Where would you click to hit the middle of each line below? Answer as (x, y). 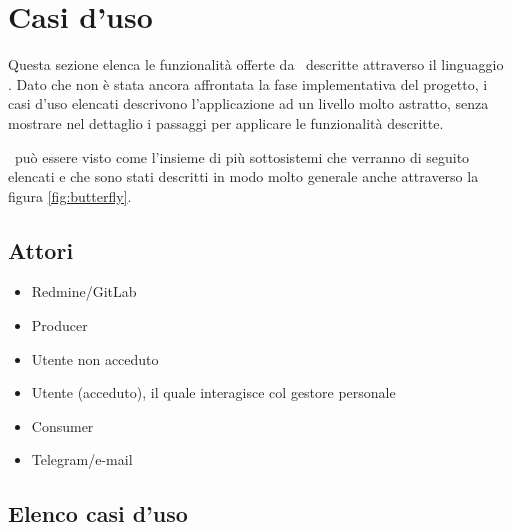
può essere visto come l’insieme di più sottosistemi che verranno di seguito (242, 156)
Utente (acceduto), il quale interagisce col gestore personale (213, 392)
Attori (41, 249)
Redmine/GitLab (84, 291)
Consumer (62, 425)
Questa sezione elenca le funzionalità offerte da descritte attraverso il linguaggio (256, 64)
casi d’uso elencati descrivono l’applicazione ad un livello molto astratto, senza (248, 103)
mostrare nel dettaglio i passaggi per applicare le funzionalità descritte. (226, 122)
